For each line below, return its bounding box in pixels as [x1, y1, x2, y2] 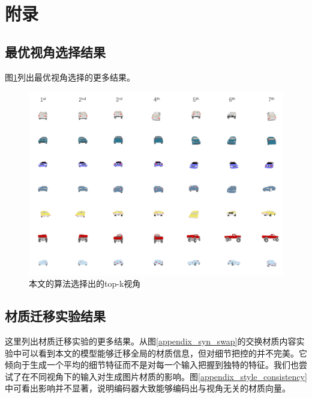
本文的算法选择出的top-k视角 [29, 277, 141, 290]
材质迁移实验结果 [5, 307, 106, 325]
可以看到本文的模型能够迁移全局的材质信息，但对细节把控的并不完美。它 [21, 346, 307, 359]
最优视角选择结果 [5, 42, 106, 61]
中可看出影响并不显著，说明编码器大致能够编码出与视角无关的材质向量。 [5, 382, 290, 394]
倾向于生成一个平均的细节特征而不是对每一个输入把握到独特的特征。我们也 [5, 358, 299, 371]
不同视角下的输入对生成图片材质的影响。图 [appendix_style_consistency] [29, 370, 307, 382]
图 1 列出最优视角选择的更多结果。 [5, 70, 135, 83]
